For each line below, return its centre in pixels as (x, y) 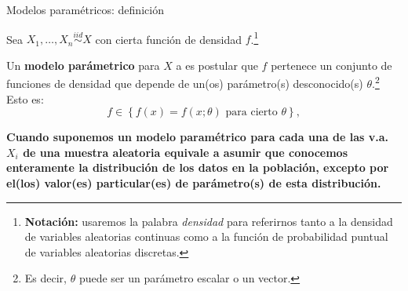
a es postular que (217, 65)
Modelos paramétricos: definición (85, 9)
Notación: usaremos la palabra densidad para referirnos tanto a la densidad (209, 221)
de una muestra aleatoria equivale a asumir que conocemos (186, 152)
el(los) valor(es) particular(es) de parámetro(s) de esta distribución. (194, 183)
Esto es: (25, 98)
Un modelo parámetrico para (83, 65)
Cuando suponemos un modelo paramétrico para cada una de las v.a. (198, 137)
